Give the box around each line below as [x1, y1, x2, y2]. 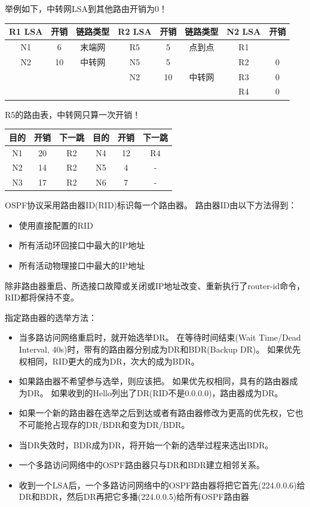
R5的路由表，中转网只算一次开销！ [5, 108, 141, 120]
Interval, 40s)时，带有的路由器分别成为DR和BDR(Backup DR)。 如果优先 [19, 343, 301, 356]
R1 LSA [9, 25, 43, 38]
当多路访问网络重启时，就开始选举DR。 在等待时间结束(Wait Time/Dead [19, 331, 301, 344]
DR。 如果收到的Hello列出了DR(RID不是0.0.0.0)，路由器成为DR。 [27, 386, 283, 399]
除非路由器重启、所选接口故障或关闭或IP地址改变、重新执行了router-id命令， [5, 279, 305, 292]
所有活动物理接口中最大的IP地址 [19, 259, 145, 272]
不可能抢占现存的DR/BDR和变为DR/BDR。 [19, 418, 190, 430]
